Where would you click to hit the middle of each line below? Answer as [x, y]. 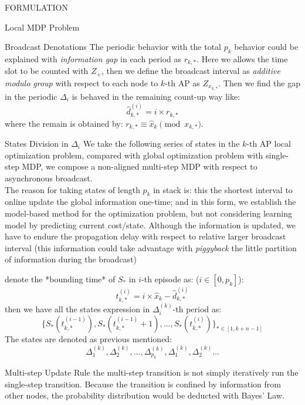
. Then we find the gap [259, 82]
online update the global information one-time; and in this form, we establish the [150, 202]
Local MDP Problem [42, 27]
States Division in [37, 144]
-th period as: [197, 308]
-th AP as [182, 82]
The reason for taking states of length [72, 189]
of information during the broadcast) [71, 259]
